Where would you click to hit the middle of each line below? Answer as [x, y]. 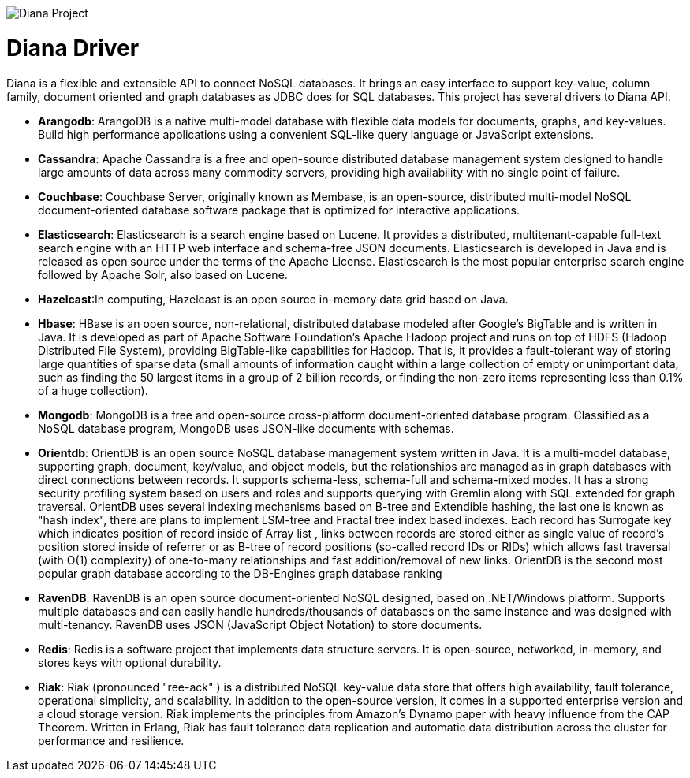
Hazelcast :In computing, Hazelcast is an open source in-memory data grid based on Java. [273, 299]
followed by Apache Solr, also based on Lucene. [163, 274]
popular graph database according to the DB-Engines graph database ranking [240, 573]
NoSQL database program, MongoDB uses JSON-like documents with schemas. [246, 428]
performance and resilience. [111, 740]
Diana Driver [73, 48]
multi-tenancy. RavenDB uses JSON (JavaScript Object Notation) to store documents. [260, 624]
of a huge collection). [93, 390]
